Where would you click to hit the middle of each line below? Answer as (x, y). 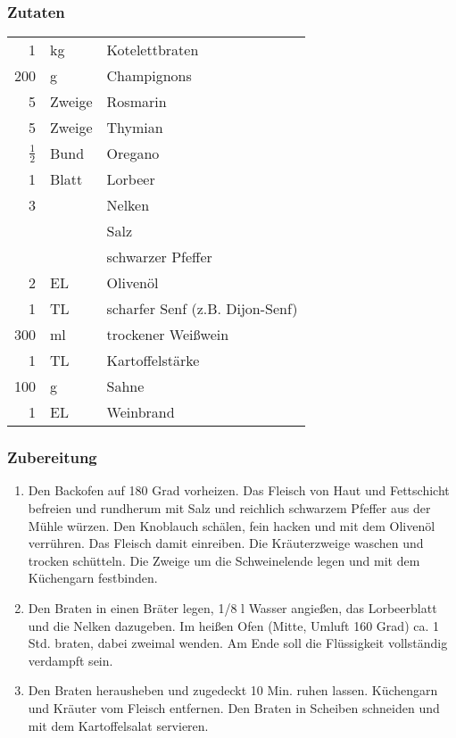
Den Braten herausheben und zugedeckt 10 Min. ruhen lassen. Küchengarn (233, 690)
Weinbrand (141, 412)
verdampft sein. (70, 660)
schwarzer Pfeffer (159, 257)
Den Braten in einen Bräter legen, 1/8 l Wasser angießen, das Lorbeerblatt (232, 608)
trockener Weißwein (168, 335)
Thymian (135, 128)
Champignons (149, 76)
